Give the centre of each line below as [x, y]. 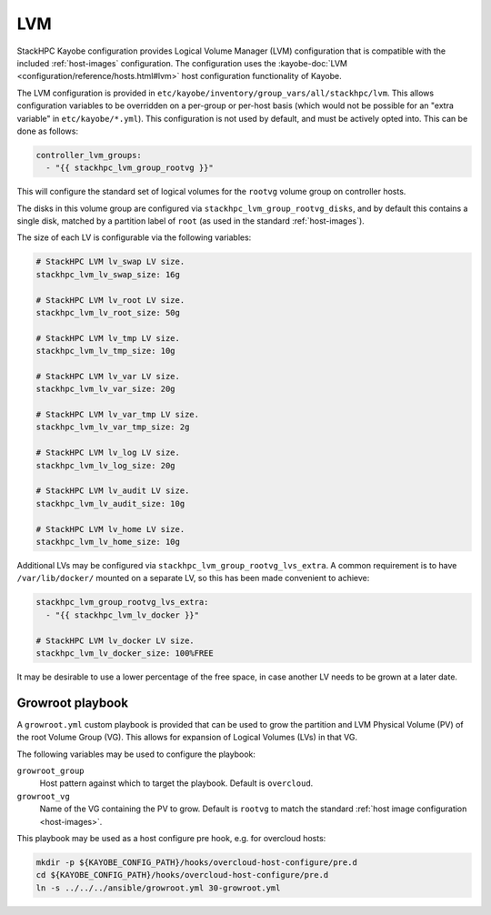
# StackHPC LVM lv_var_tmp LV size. [118, 415]
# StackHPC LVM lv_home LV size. [110, 529]
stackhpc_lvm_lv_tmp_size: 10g [106, 351]
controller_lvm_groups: [89, 155]
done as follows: [48, 131]
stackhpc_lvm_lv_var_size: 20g [106, 389]
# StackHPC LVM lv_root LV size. [110, 300]
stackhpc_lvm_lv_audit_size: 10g [110, 503]
